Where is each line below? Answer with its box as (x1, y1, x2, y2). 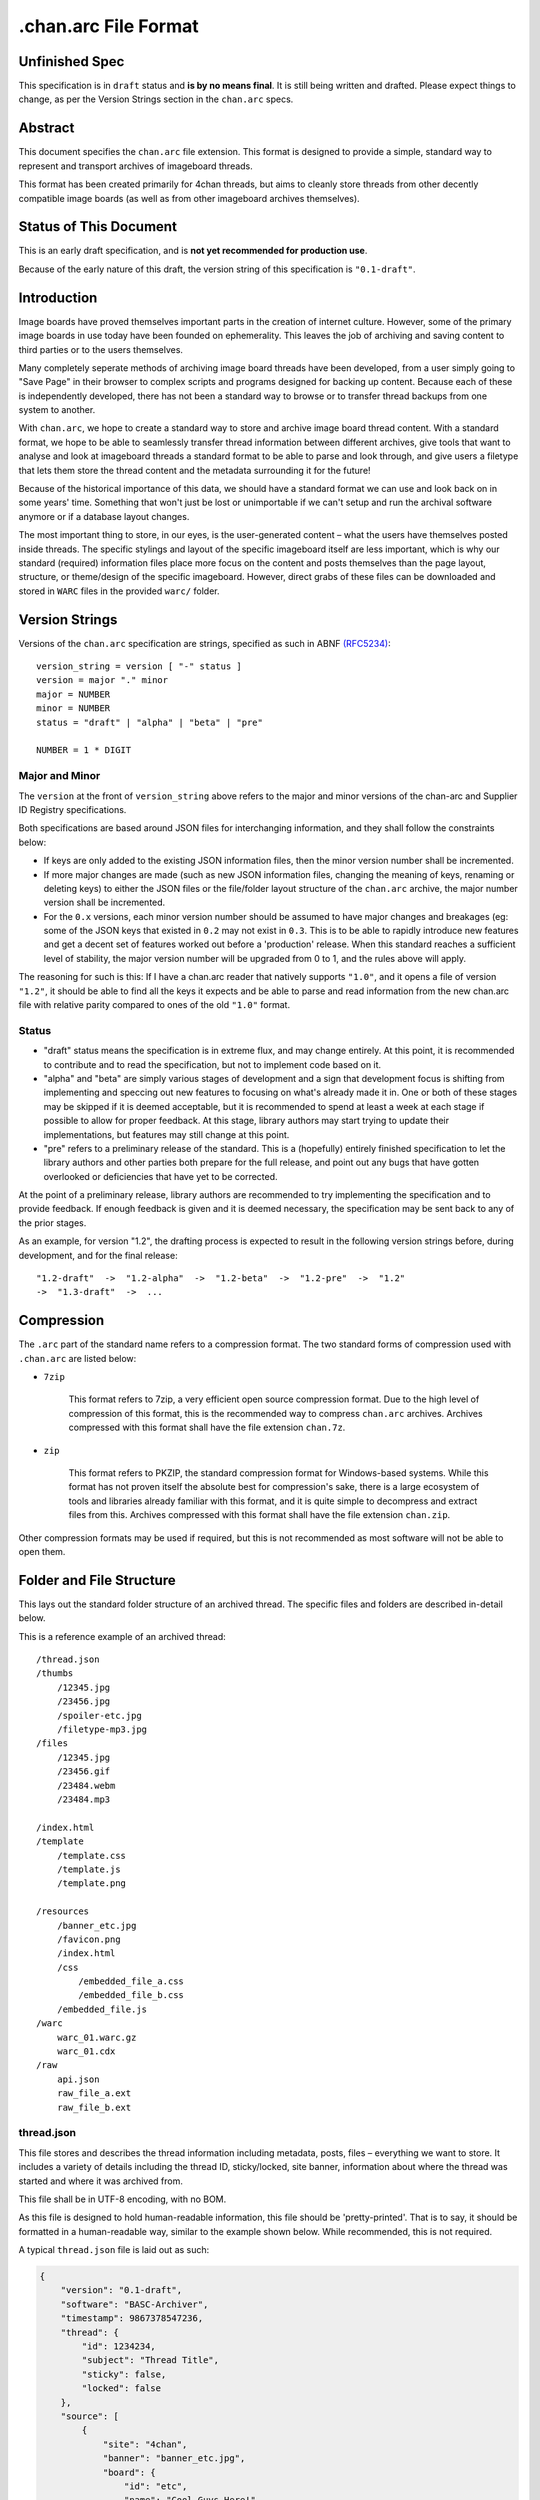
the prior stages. (18, 1216, 87, 1229)
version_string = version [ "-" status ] (36, 661, 242, 672)
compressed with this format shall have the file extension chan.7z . (68, 1421, 346, 1434)
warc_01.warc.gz (56, 2031, 137, 2043)
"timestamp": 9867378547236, (60, 2313, 204, 2324)
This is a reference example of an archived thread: (18, 1630, 227, 1642)
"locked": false (81, 2383, 162, 2394)
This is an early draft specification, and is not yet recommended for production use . (18, 245, 368, 257)
